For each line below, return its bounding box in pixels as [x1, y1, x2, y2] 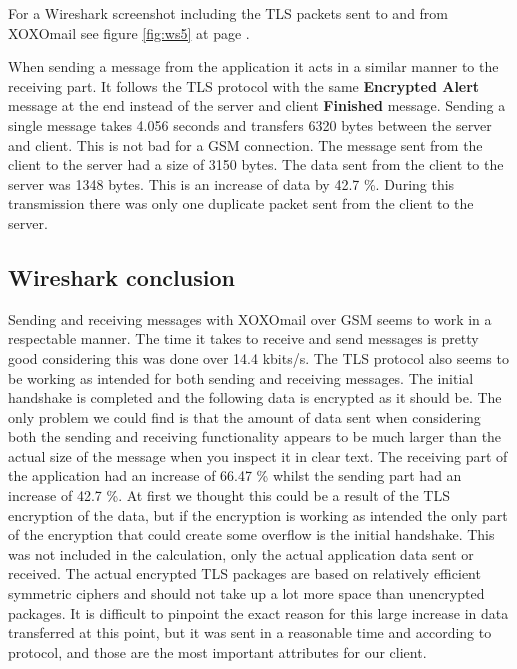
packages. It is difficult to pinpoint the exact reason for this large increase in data [8, 602, 509, 623]
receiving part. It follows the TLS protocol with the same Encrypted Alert [8, 75, 480, 96]
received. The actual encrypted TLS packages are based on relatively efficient [8, 563, 481, 584]
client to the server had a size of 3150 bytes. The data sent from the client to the [8, 154, 504, 175]
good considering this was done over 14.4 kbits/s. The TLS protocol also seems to [8, 347, 509, 368]
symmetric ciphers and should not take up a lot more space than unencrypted [8, 583, 485, 604]
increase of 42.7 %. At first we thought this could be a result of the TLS [8, 485, 450, 506]
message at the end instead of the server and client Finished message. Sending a [8, 95, 506, 116]
